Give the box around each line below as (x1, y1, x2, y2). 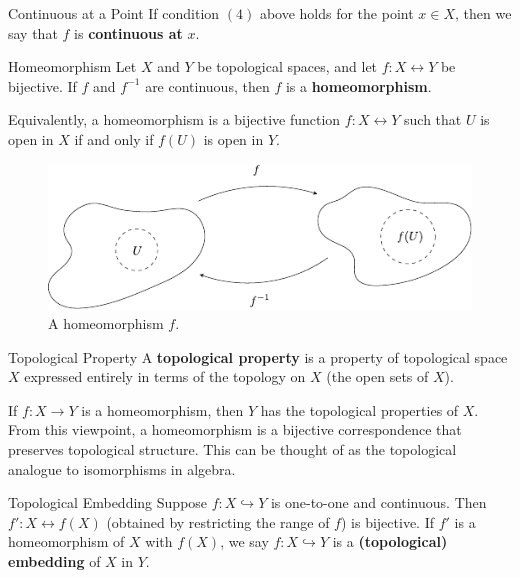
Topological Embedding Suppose (8, 492, 208, 513)
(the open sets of (326, 366, 429, 387)
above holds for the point (259, 3, 414, 23)
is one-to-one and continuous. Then (270, 492, 487, 513)
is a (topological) (332, 531, 448, 552)
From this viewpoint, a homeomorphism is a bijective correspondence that (8, 419, 462, 440)
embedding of (8, 550, 101, 571)
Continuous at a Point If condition (8, 3, 220, 23)
